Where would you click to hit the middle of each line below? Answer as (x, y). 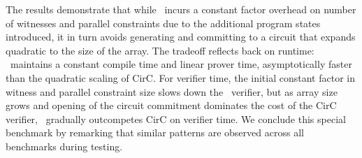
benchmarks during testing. (64, 146)
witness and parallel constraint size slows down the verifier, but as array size (172, 91)
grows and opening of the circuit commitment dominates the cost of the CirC (171, 105)
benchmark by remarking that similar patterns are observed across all (155, 132)
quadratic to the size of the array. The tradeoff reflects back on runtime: (160, 50)
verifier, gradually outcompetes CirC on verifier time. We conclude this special (176, 118)
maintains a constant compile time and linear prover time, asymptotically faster (181, 64)
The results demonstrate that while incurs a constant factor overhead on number (181, 9)
